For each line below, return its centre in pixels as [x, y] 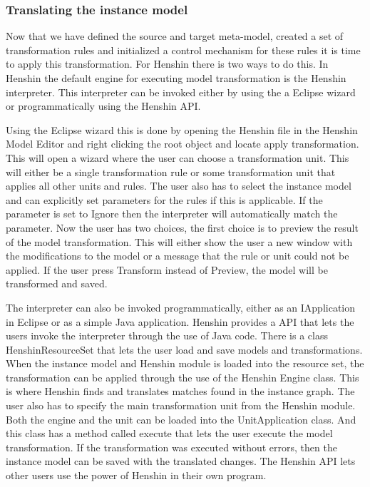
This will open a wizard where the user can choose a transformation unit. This [178, 157]
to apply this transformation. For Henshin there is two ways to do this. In [167, 64]
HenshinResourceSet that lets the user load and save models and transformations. [184, 349]
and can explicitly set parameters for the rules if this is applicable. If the [164, 199]
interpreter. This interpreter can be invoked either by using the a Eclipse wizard [181, 92]
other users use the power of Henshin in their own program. [136, 475]
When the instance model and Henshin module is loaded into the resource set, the [185, 363]
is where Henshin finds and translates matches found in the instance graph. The [180, 391]
